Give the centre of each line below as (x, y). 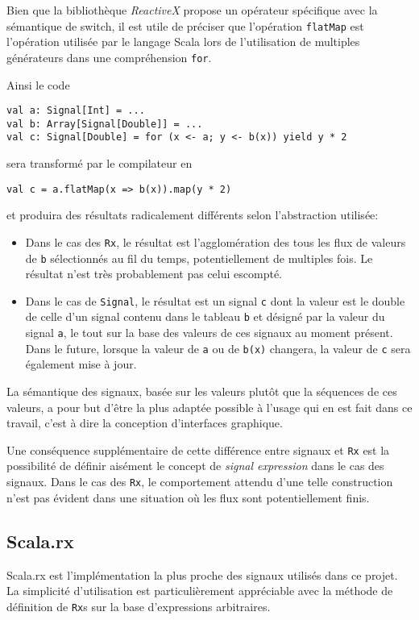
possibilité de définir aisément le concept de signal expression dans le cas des (195, 466)
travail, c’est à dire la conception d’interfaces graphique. (145, 423)
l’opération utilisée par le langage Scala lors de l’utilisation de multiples (183, 42)
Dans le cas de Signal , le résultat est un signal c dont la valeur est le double (215, 300)
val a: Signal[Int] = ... (76, 111)
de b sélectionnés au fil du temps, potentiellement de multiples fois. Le (199, 258)
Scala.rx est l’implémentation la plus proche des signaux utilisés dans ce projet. (202, 574)
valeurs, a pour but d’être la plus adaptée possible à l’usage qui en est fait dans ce (209, 407)
